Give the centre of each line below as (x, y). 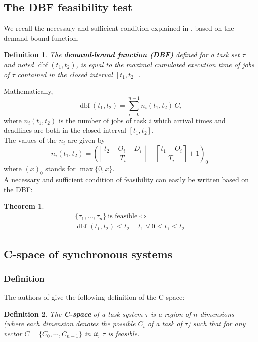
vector (13, 333)
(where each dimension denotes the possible (70, 323)
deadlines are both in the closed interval (65, 130)
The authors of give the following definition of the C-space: (94, 297)
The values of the (30, 140)
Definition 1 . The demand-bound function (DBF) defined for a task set (122, 55)
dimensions (217, 313)
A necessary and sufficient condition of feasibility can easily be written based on (127, 179)
